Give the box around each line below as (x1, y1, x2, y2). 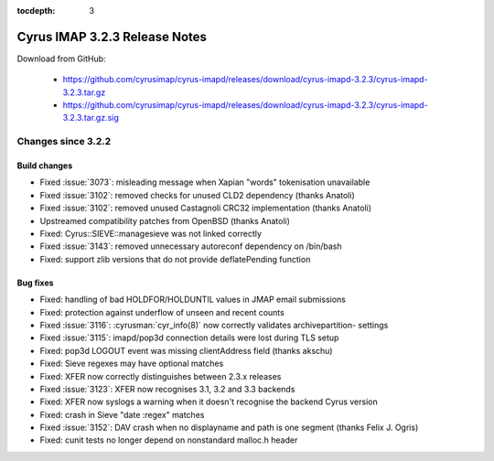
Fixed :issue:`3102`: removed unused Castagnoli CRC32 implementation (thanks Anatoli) (39, 202, 372, 214)
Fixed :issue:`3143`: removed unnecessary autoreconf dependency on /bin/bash (39, 241, 342, 252)
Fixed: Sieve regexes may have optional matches (39, 358, 224, 370)
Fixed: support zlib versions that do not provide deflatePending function (39, 253, 311, 264)
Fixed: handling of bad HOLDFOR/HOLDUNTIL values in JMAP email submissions (39, 294, 347, 306)
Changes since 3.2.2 (16, 135, 112, 148)
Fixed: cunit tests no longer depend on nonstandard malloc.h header (39, 434, 298, 445)
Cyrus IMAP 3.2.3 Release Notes (16, 28, 208, 45)
